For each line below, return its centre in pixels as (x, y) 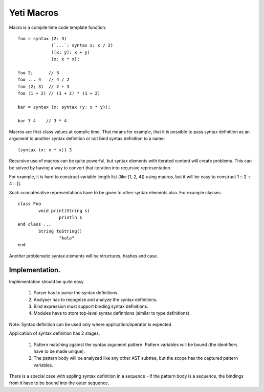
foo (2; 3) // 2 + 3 (44, 86)
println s (71, 217)
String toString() (60, 231)
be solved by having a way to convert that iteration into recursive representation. (90, 168)
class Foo (29, 204)
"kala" (67, 238)
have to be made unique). (59, 351)
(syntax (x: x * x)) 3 (45, 150)
